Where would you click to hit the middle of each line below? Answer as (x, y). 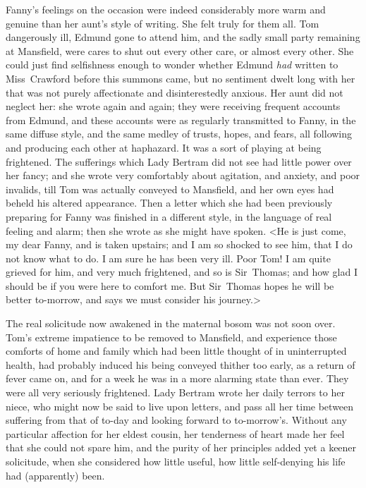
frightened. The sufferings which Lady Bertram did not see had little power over (179, 161)
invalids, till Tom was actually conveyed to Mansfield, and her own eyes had (170, 189)
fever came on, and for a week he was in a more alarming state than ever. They (177, 378)
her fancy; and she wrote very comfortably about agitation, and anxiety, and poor (183, 175)
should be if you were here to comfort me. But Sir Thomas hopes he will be (170, 285)
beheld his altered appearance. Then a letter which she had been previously (169, 203)
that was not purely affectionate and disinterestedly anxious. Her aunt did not (175, 92)
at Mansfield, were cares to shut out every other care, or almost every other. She (180, 50)
